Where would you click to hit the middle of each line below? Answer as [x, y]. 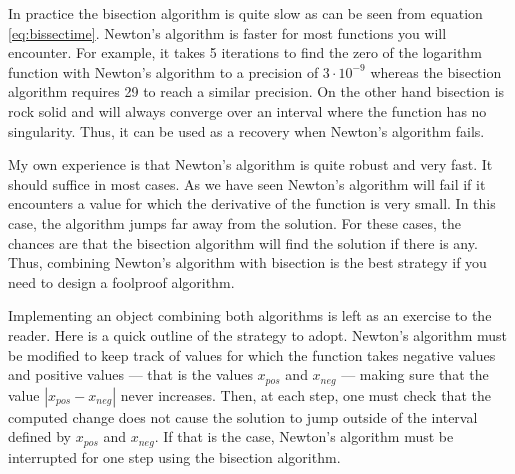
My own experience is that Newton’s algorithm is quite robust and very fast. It [250, 164]
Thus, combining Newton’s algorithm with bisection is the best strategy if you [247, 262]
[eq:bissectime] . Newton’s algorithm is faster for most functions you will [227, 32]
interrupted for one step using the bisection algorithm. [174, 456]
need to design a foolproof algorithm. [121, 281]
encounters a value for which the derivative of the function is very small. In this [252, 203]
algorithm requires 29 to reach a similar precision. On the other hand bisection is [256, 91]
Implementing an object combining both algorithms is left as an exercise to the [250, 315]
